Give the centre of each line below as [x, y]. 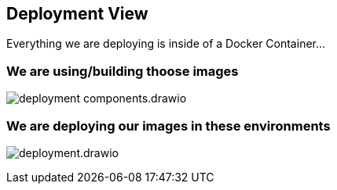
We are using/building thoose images [123, 71]
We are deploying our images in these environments [168, 125]
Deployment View [77, 14]
